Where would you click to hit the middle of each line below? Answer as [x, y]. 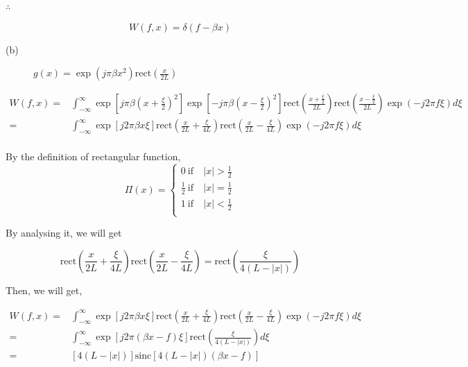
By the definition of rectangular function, [93, 156]
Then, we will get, [44, 290]
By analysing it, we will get [64, 233]
